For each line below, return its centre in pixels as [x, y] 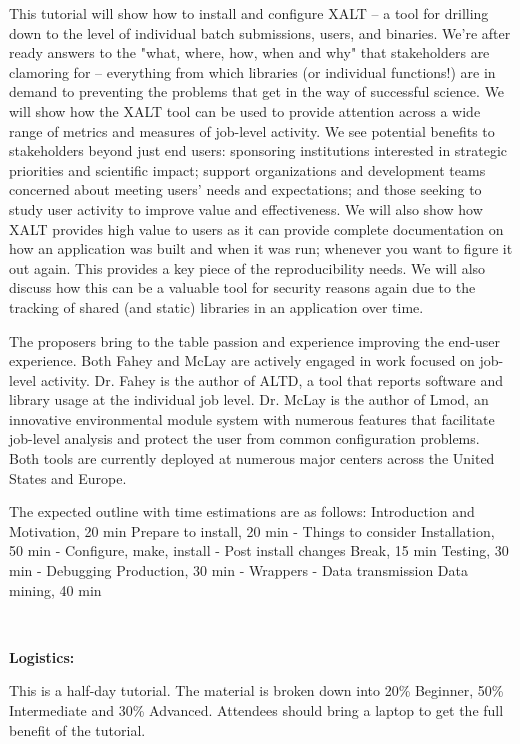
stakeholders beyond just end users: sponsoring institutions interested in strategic [258, 150]
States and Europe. [68, 477]
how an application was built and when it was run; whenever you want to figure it [261, 248]
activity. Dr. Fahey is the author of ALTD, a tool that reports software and [271, 379]
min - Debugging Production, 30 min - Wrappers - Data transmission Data [238, 570]
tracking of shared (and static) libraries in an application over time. [216, 306]
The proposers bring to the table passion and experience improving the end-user [255, 340]
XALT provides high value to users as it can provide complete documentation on [256, 228]
